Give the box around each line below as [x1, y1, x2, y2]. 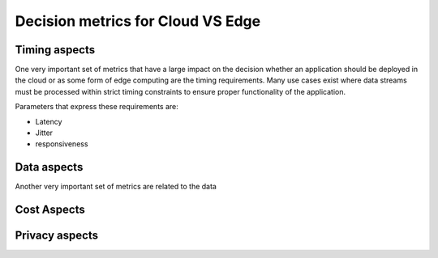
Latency [35, 116, 62, 126]
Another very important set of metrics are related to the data [15, 182, 217, 192]
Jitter [35, 128, 53, 137]
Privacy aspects [15, 229, 99, 243]
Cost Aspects [15, 203, 85, 217]
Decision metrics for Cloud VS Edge [15, 12, 261, 30]
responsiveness [35, 139, 88, 149]
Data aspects [15, 160, 84, 174]
